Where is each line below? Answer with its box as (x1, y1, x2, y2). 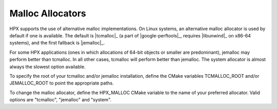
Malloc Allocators (9, 8, 87, 19)
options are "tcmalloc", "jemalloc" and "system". (9, 97, 112, 103)
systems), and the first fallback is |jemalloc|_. (9, 40, 105, 46)
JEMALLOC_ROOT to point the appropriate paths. (9, 80, 114, 86)
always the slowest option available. (9, 63, 86, 70)
